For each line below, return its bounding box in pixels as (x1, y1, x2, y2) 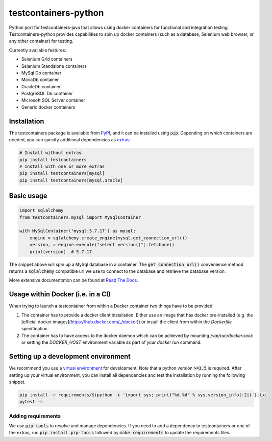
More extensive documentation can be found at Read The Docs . (9, 277, 138, 283)
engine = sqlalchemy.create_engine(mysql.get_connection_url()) (29, 235, 188, 240)
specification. (21, 326, 49, 332)
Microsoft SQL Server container (21, 97, 85, 103)
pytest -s (19, 399, 43, 405)
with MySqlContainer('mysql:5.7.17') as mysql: (19, 228, 136, 234)
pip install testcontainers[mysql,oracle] (19, 177, 123, 183)
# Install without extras (19, 150, 82, 156)
